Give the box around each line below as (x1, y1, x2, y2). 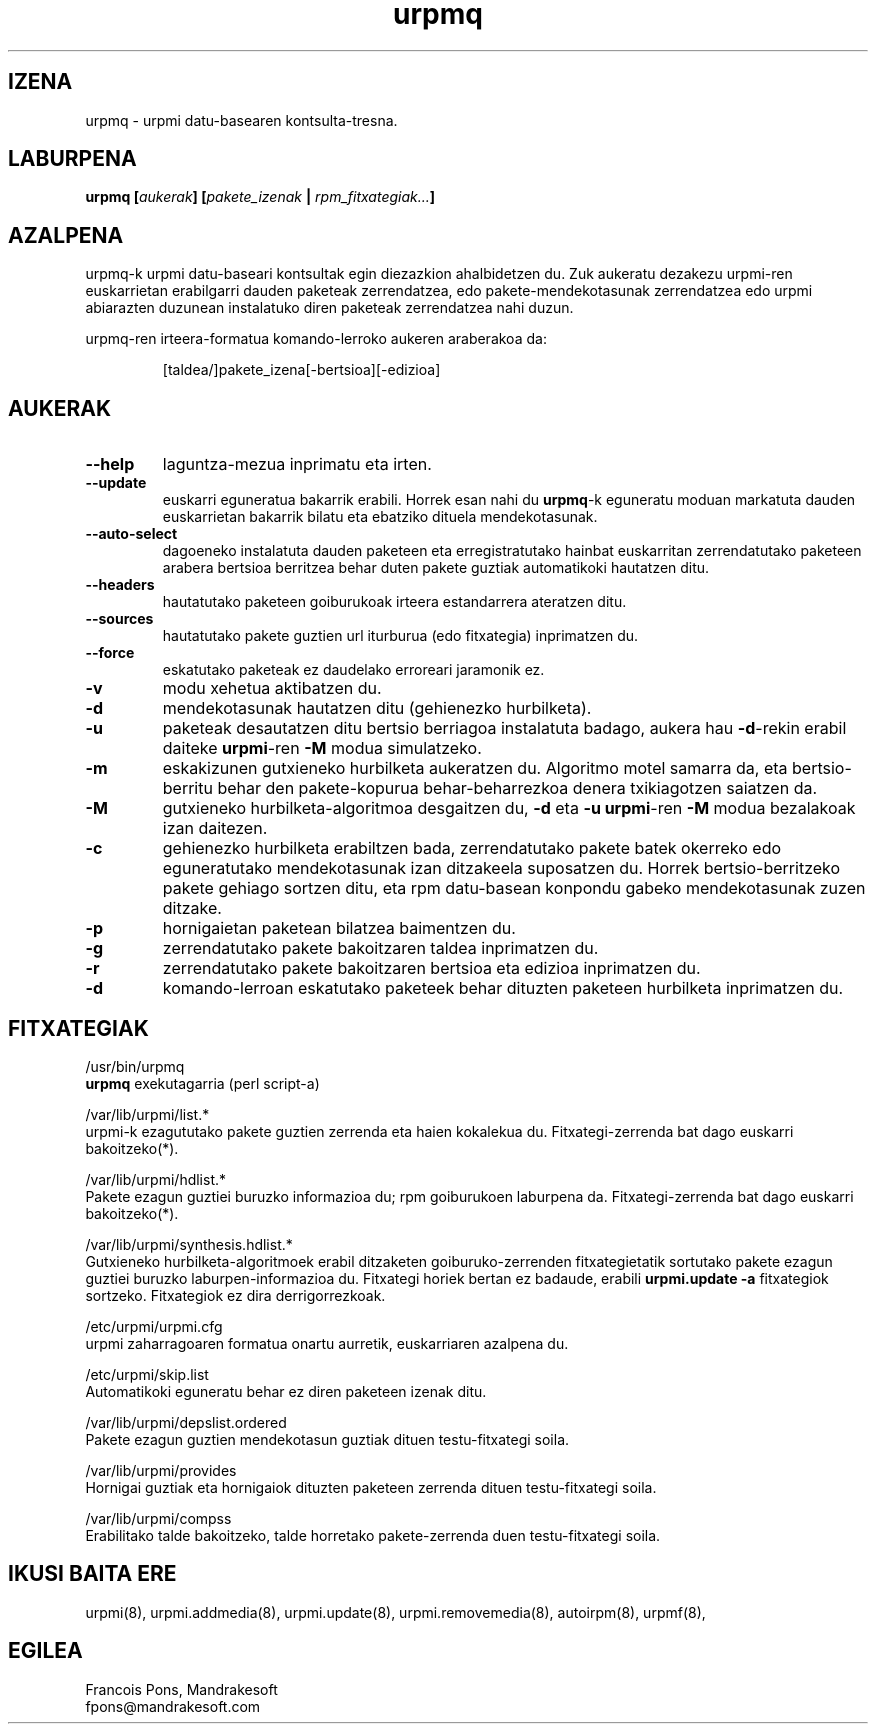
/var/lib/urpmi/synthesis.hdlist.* (85, 1235, 293, 1253)
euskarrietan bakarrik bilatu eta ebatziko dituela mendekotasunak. (162, 508, 598, 526)
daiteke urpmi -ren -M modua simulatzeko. (162, 738, 482, 759)
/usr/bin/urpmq (85, 1057, 185, 1075)
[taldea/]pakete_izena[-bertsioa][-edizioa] (162, 361, 441, 379)
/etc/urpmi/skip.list (85, 1365, 209, 1383)
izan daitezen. (162, 818, 268, 839)
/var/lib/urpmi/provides (85, 1461, 237, 1479)
